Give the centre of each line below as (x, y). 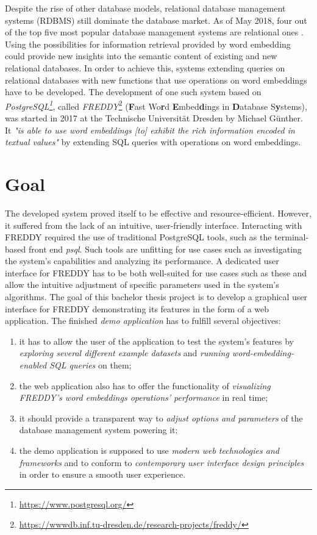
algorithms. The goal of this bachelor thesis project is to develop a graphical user (156, 297)
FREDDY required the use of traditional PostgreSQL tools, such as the (138, 237)
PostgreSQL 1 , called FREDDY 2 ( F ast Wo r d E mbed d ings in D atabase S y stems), (156, 105)
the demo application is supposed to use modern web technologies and (149, 450)
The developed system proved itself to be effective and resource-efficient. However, (158, 213)
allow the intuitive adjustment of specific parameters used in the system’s (142, 285)
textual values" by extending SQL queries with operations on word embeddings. (153, 142)
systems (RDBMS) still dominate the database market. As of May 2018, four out (156, 20)
